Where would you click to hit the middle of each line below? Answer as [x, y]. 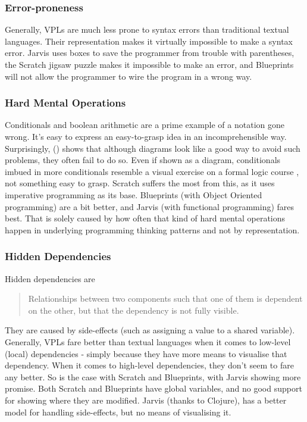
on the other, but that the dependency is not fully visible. [134, 310]
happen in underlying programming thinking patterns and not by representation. [152, 229]
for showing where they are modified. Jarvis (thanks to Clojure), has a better [146, 400]
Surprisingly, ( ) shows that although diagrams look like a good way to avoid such [153, 148]
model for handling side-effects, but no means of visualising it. [118, 412]
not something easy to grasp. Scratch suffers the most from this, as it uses [140, 183]
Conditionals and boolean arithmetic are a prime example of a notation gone [145, 125]
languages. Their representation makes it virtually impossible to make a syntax [149, 41]
